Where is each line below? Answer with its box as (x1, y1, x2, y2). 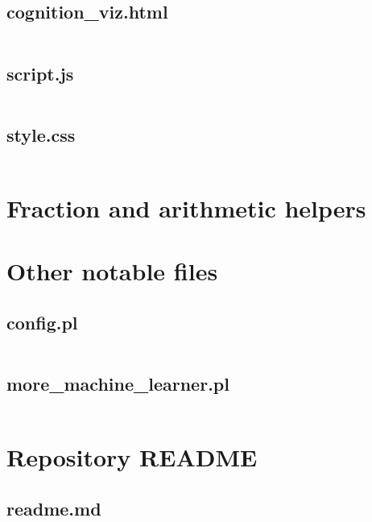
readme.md (6, 495, 101, 520)
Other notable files (6, 255, 218, 288)
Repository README (6, 440, 258, 473)
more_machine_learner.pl (6, 371, 229, 396)
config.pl (6, 309, 78, 334)
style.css (6, 122, 76, 147)
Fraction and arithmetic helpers (6, 191, 366, 224)
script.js (6, 60, 74, 85)
